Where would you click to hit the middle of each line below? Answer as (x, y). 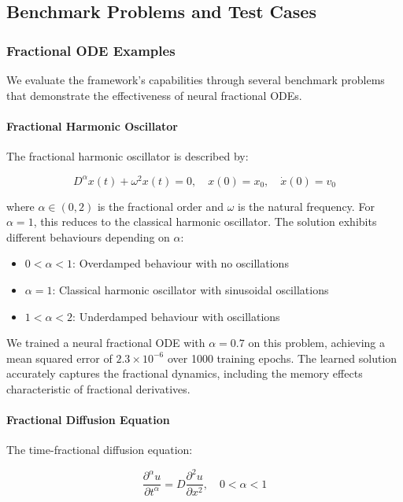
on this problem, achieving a (316, 343)
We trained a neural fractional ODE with (106, 343)
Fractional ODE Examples (91, 50)
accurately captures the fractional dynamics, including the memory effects (185, 373)
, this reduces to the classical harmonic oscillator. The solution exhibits (205, 221)
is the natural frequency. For (306, 206)
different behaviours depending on (88, 236)
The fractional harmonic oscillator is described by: (128, 155)
